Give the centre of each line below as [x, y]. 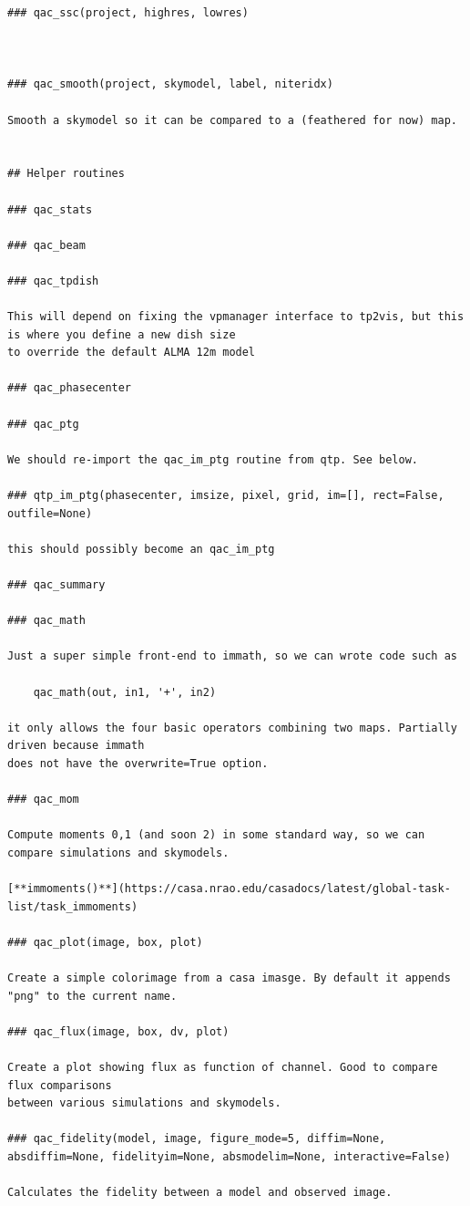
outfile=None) [50, 513]
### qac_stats [50, 209]
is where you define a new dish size [122, 334]
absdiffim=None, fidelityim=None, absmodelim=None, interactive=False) [229, 1157]
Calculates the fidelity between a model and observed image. [200, 1193]
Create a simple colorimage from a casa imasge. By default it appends [229, 978]
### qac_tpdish [53, 281]
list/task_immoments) [73, 906]
